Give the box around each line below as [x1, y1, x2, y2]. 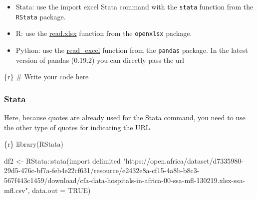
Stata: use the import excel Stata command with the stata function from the [15, 1, 254, 11]
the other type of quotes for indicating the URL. [4, 122, 152, 132]
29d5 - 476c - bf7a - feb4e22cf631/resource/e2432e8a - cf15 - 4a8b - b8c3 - [4, 165, 200, 176]
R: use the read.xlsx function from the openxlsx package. [15, 28, 192, 38]
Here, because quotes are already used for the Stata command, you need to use [4, 112, 246, 123]
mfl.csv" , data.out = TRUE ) [4, 185, 91, 195]
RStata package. [15, 11, 66, 21]
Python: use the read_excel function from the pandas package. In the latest [15, 44, 248, 55]
